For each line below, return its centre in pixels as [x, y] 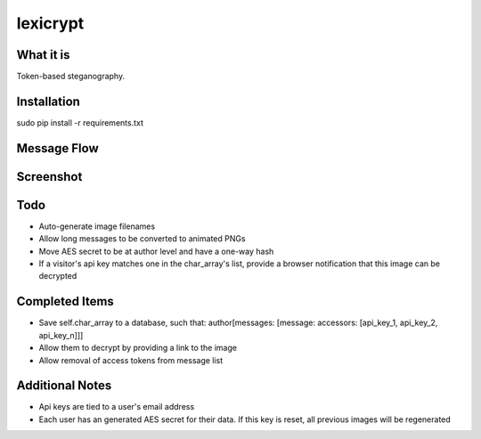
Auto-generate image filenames [97, 226]
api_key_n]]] [61, 335]
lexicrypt [50, 23]
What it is [43, 55]
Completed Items [65, 301]
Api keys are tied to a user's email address [117, 407]
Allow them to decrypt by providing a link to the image [138, 348]
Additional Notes [64, 386]
